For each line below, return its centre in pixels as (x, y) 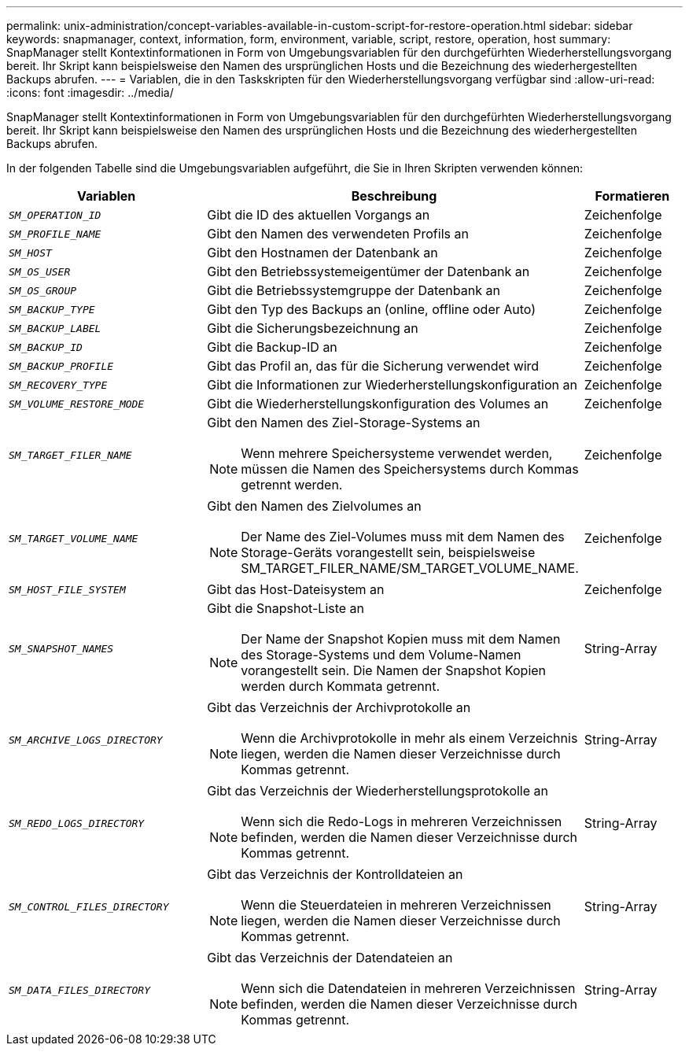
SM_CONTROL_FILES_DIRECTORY (89, 906)
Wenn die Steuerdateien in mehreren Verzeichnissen (396, 905)
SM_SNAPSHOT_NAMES (61, 648)
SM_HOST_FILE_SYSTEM (67, 589)
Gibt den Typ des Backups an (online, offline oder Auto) (372, 309)
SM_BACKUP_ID (46, 347)
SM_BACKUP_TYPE (52, 309)
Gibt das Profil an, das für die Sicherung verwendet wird (373, 366)
